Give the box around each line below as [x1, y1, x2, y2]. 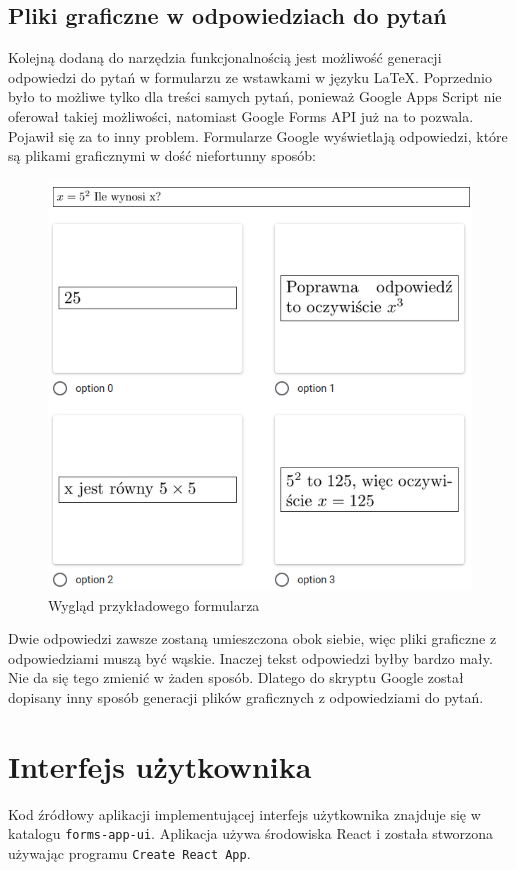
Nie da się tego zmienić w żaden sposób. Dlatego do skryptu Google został [8, 667, 464, 688]
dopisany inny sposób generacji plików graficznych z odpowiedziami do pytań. [8, 687, 484, 707]
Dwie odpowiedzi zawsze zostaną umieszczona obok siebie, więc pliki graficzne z [8, 628, 497, 649]
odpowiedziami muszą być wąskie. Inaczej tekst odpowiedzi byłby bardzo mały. [8, 647, 493, 668]
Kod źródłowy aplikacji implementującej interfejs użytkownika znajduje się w [8, 803, 481, 824]
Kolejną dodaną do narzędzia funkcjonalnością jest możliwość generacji [8, 47, 442, 68]
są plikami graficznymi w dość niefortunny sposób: [8, 145, 317, 166]
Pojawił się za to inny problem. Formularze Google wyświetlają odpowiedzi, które [8, 125, 508, 146]
